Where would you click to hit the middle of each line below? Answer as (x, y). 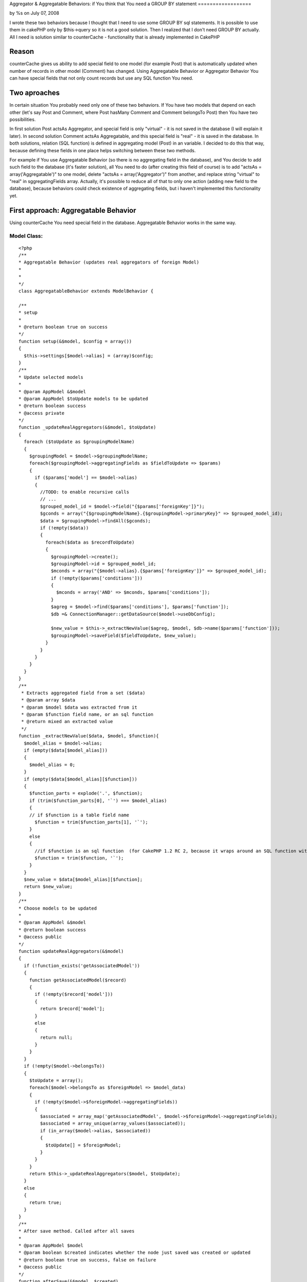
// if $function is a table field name (79, 815)
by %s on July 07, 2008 (34, 13)
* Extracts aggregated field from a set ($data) (83, 693)
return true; (45, 1202)
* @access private (42, 413)
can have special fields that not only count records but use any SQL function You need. (101, 78)
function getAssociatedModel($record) (78, 980)
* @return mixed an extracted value (67, 722)
